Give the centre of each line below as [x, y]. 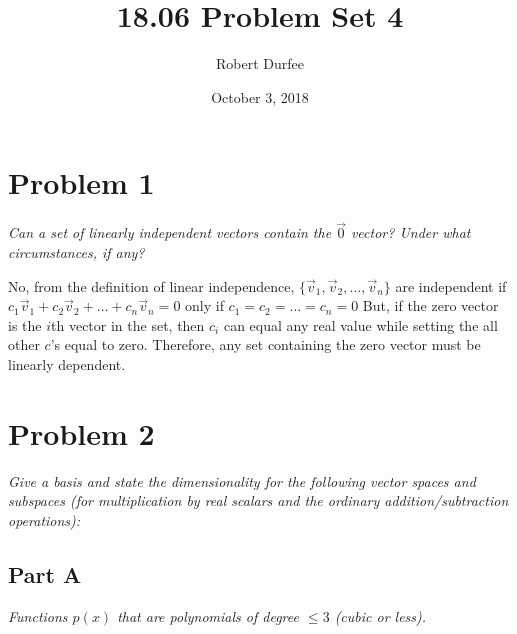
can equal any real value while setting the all [360, 324]
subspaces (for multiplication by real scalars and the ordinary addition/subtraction [258, 500]
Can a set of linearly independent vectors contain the [170, 232]
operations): [44, 519]
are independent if [451, 285]
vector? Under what [410, 232]
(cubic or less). [380, 615]
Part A [45, 573]
